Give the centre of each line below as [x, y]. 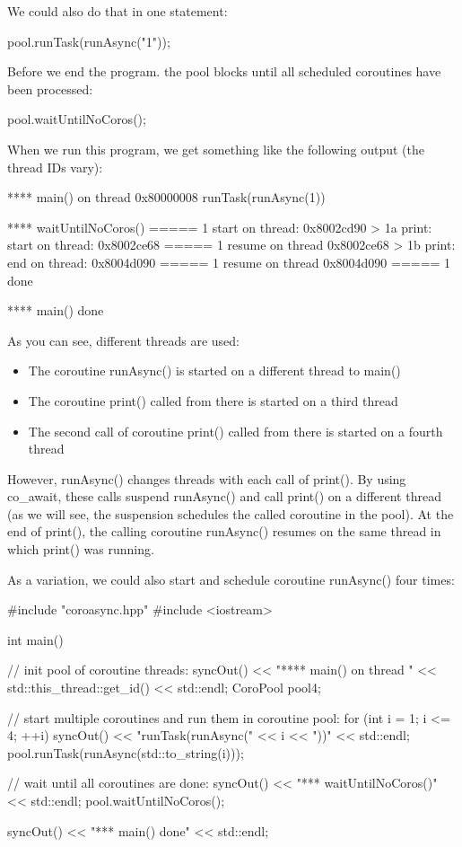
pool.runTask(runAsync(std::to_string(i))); [126, 752]
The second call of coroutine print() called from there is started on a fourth [235, 431]
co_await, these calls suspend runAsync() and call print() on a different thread [224, 496]
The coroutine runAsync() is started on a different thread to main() [214, 371]
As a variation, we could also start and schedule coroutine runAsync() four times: [231, 579]
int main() [35, 639]
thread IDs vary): [55, 167]
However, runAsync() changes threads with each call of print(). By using [207, 478]
